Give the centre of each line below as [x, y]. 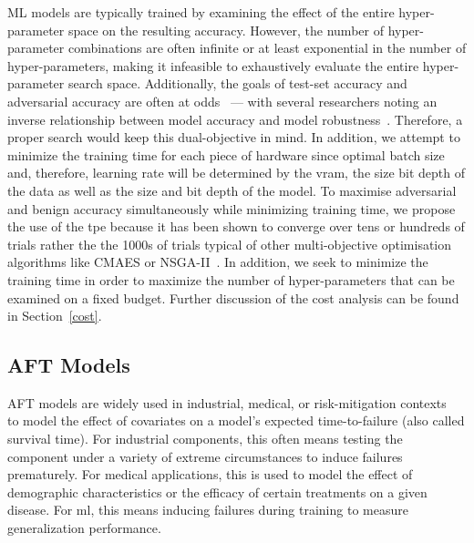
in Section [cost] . [55, 316]
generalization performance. [84, 528]
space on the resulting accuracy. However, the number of [226, 30]
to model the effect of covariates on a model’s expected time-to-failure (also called [236, 420]
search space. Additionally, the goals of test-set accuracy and [237, 83]
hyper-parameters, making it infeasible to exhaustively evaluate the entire [213, 65]
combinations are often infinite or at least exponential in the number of [267, 48]
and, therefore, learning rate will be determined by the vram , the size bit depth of [237, 173]
